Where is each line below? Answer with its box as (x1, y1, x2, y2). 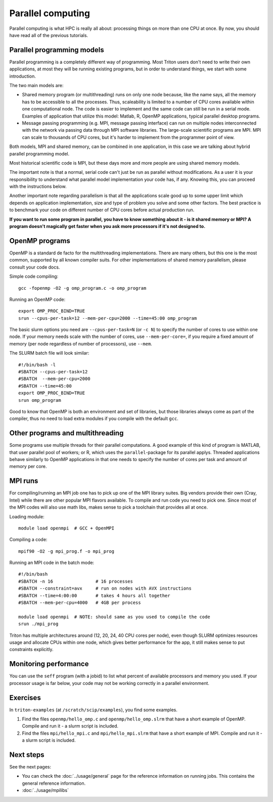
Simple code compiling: (9, 274, 59, 280)
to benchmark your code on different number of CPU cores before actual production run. (9, 207, 195, 213)
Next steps (9, 750, 44, 759)
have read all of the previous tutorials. (9, 32, 88, 38)
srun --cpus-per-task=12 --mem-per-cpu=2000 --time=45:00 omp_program (18, 315, 197, 321)
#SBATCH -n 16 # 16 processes (18, 578, 133, 584)
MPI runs (9, 477, 38, 485)
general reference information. (22, 780, 86, 786)
